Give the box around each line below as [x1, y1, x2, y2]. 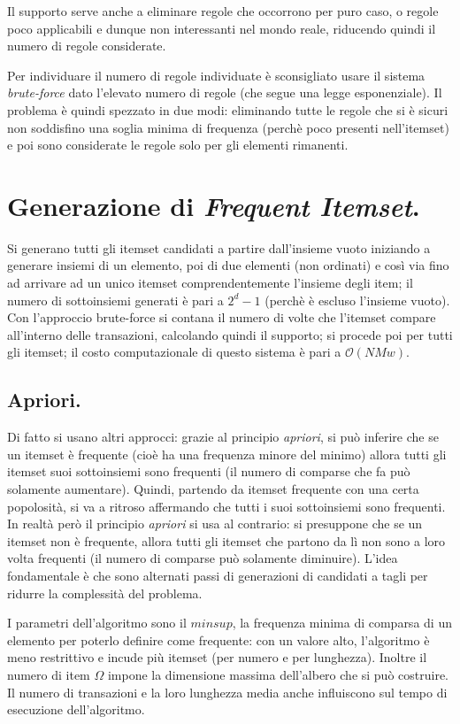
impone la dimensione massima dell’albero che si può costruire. [107, 665, 448, 683]
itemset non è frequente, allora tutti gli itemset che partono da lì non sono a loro [7, 531, 446, 550]
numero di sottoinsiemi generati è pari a [7, 290, 224, 309]
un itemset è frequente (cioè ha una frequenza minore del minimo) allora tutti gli [7, 444, 447, 463]
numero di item [7, 665, 90, 683]
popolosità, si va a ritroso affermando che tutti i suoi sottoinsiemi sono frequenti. [7, 497, 446, 515]
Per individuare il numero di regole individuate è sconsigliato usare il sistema [7, 65, 425, 84]
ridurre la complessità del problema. [7, 583, 203, 602]
